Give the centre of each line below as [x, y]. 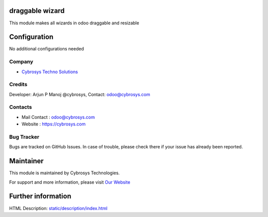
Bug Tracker [24, 137]
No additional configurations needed [47, 49]
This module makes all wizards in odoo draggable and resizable [74, 23]
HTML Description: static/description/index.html [58, 208]
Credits [18, 85]
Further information [40, 196]
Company [21, 62]
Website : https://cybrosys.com [54, 124]
